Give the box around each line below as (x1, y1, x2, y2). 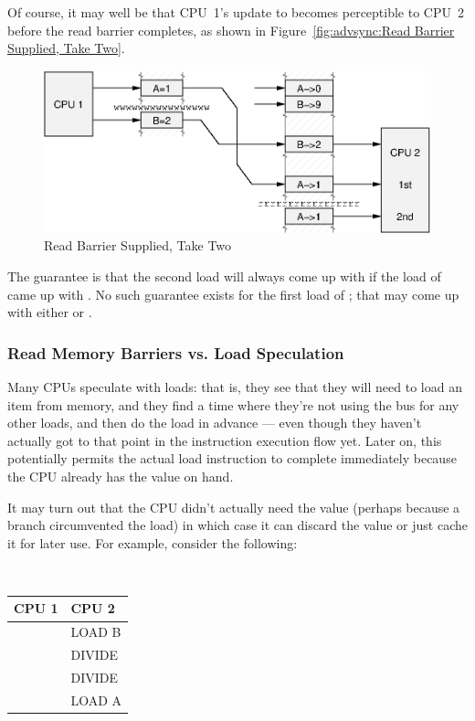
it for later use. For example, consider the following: (7, 533, 298, 552)
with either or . (7, 302, 92, 322)
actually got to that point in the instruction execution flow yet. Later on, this (7, 430, 442, 450)
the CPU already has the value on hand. (7, 466, 234, 485)
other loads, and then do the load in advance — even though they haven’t (7, 413, 422, 432)
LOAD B (70, 622, 121, 641)
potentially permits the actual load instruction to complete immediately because (7, 449, 457, 468)
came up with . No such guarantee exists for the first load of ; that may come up (7, 284, 459, 303)
